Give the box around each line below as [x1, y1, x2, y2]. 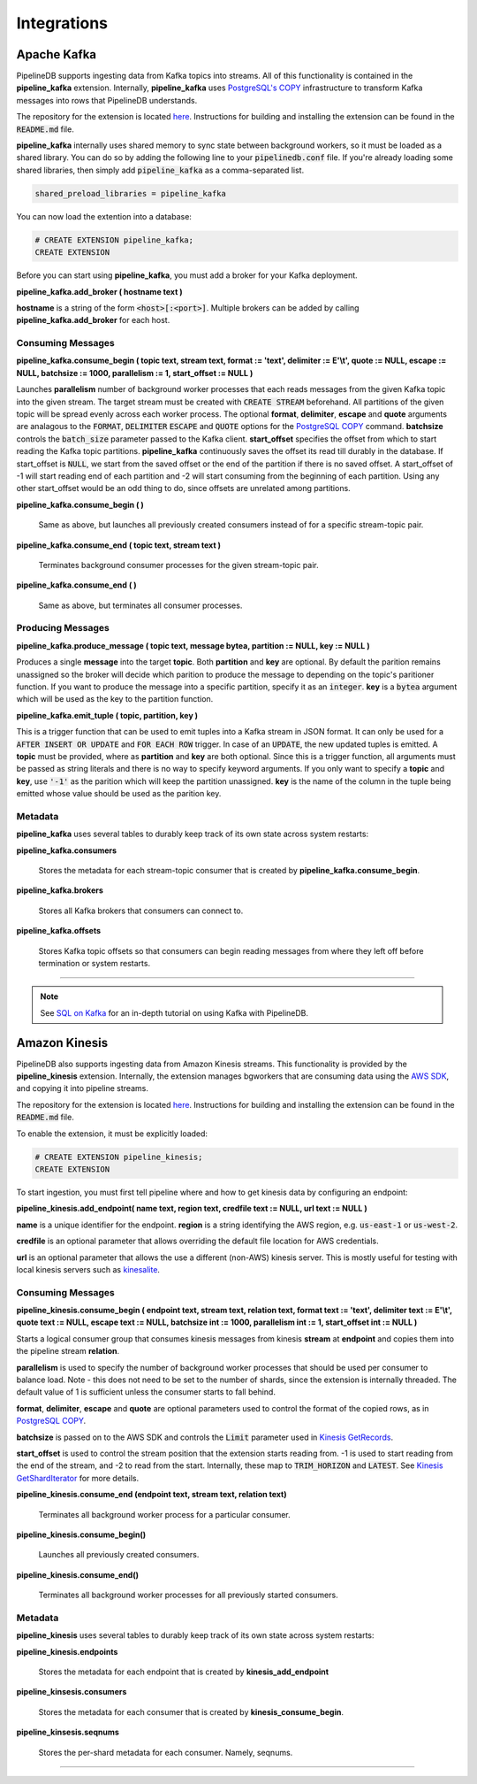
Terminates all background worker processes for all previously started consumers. [38, 1589, 339, 1601]
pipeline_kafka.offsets [16, 926, 102, 936]
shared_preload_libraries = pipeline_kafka [34, 188, 227, 198]
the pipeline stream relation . [16, 1346, 120, 1357]
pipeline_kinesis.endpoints [16, 1646, 118, 1657]
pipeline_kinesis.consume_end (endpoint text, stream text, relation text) [16, 1489, 287, 1500]
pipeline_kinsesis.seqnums [16, 1726, 119, 1738]
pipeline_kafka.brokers [16, 885, 103, 896]
